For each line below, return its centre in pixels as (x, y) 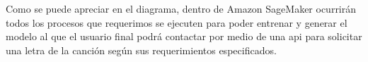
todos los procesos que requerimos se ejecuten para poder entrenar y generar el (177, 22)
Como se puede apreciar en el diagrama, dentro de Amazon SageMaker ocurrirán (181, 8)
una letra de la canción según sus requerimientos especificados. (141, 50)
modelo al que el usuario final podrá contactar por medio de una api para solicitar (184, 36)
